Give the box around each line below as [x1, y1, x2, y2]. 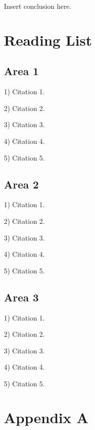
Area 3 [4, 289, 39, 304]
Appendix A [4, 407, 89, 427]
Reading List [4, 29, 92, 50]
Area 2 [4, 176, 39, 191]
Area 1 [4, 63, 39, 79]
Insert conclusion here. [4, 1, 71, 11]
